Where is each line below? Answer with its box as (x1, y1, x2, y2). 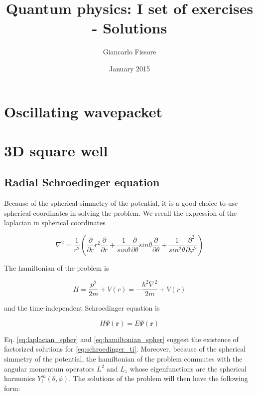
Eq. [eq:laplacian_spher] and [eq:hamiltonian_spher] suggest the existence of (4, 334, 239, 344)
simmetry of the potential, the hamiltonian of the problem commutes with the (4, 353, 243, 364)
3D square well (4, 140, 108, 160)
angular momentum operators (4, 363, 95, 374)
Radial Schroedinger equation (4, 174, 160, 190)
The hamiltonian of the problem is (4, 263, 109, 273)
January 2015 (109, 63, 150, 73)
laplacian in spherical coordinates (4, 217, 106, 228)
